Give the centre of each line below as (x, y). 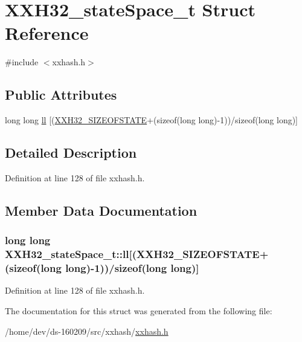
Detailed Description (71, 153)
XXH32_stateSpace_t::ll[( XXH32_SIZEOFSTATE (132, 254)
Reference (47, 33)
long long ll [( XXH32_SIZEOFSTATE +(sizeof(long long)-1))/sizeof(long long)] (151, 120)
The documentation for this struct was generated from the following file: (139, 310)
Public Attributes (61, 95)
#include (22, 62)
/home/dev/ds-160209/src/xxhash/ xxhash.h (87, 331)
